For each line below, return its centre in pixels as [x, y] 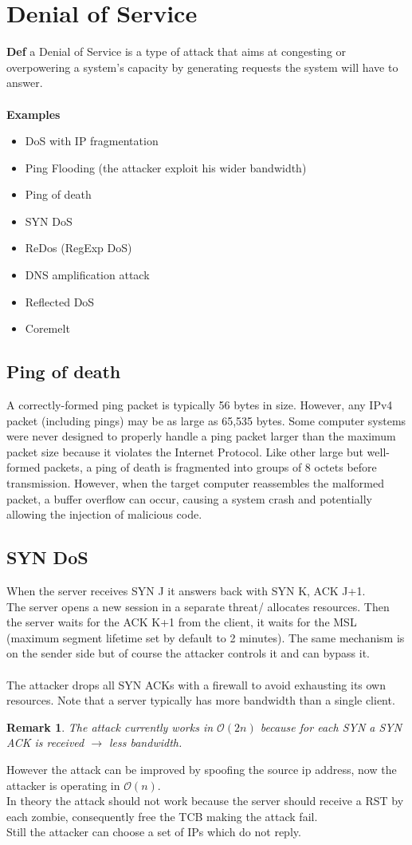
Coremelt [47, 328]
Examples [33, 114]
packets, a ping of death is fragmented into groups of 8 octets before [210, 467]
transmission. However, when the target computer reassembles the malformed [195, 483]
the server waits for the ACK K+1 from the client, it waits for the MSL [182, 622]
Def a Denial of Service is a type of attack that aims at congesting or [177, 51]
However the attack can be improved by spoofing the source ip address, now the [202, 769]
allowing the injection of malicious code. [104, 514]
